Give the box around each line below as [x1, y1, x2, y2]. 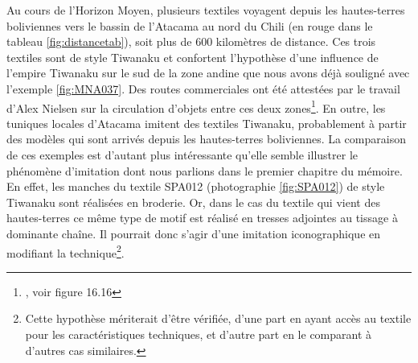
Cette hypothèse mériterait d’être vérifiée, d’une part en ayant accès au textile [25, 310, 412, 327]
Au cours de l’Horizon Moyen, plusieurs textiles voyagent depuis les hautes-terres [6, 2, 405, 18]
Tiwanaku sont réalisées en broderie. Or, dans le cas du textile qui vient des [6, 193, 380, 210]
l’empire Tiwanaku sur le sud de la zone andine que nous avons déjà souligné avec [6, 64, 410, 81]
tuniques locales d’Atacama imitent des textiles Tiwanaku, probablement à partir [6, 114, 407, 131]
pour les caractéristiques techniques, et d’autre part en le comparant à [25, 326, 372, 342]
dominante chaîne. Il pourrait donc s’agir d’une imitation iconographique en [6, 225, 381, 241]
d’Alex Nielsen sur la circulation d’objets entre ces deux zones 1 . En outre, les [6, 97, 386, 116]
